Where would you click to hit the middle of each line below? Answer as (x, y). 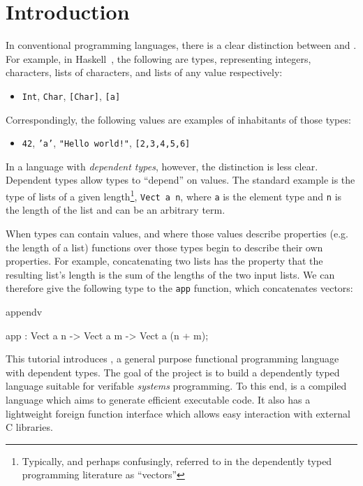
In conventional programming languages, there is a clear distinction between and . (181, 45)
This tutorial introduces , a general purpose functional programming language (172, 359)
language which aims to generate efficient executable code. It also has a (158, 399)
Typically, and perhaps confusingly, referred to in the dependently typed (177, 461)
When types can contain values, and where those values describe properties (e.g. (177, 233)
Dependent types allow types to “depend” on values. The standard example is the (180, 180)
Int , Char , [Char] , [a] (71, 95)
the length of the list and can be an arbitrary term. (116, 210)
